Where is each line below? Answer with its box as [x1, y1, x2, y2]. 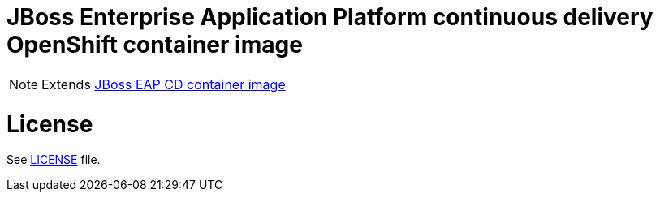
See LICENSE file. [6, 153, 101, 167]
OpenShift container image [6, 31, 303, 58]
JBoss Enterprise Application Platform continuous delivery [6, 3, 654, 31]
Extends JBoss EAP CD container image [41, 75, 286, 93]
